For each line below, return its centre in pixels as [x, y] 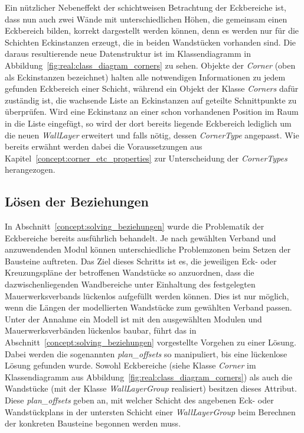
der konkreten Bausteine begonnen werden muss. [93, 423]
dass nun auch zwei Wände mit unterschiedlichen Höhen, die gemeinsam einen [146, 19]
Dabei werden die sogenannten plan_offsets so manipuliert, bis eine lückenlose [146, 353]
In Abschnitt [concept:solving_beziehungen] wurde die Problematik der [135, 226]
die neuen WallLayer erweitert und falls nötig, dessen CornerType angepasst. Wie [152, 135]
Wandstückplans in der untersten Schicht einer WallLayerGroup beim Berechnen [150, 411]
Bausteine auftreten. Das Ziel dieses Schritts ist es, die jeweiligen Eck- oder [141, 261]
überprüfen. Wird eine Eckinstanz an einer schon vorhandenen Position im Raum [152, 112]
